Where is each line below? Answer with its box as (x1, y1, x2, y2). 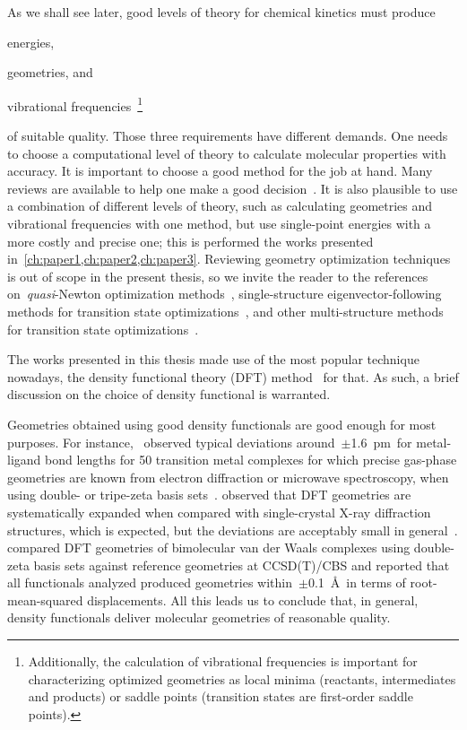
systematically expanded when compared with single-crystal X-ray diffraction (7, 502, 431, 521)
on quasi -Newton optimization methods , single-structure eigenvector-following (7, 284, 442, 303)
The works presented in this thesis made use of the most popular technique (7, 350, 419, 369)
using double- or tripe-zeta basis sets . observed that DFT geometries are (7, 485, 411, 504)
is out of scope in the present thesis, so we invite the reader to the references (7, 266, 428, 285)
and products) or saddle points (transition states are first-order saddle (28, 687, 413, 706)
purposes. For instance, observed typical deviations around (7, 432, 335, 451)
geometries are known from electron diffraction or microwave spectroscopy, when (7, 467, 449, 486)
